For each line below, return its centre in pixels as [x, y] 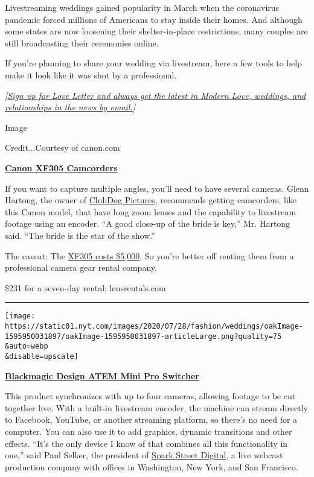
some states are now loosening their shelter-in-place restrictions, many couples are [156, 31]
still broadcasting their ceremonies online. [82, 43]
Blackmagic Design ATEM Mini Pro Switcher [102, 375]
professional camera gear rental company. [81, 267]
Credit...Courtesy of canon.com [62, 147]
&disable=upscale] [42, 356]
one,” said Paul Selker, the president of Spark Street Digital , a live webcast [144, 455]
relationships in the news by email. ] [70, 107]
